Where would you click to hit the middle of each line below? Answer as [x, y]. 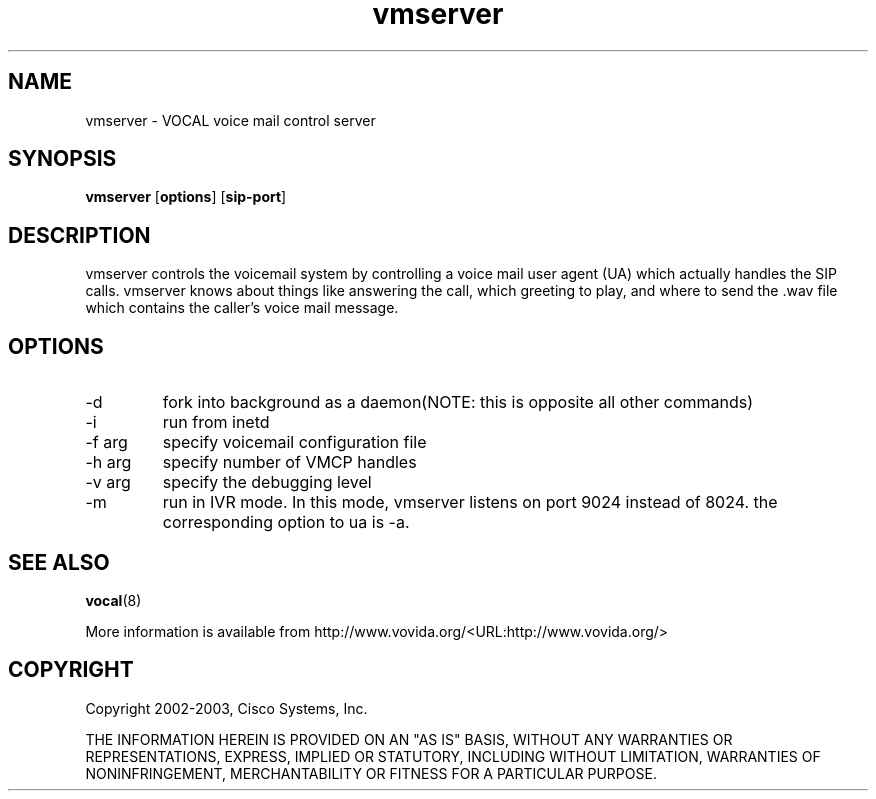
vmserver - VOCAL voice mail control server [230, 120]
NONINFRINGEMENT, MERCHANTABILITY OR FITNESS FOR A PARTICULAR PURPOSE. [371, 773]
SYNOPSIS [62, 159]
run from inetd [216, 422]
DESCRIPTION [79, 235]
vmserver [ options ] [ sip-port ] [186, 197]
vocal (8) [113, 600]
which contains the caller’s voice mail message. [242, 308]
